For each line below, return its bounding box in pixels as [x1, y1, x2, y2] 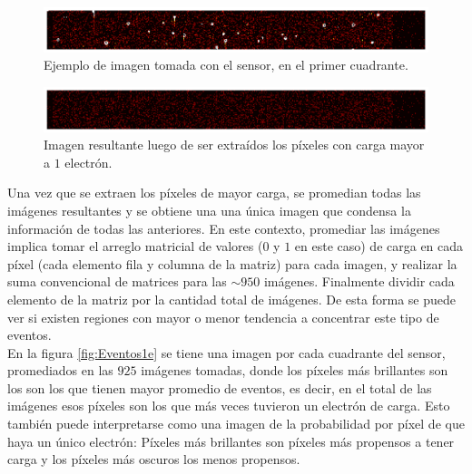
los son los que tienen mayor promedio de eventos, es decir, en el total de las [7, 378, 432, 397]
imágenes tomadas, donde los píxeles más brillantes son [141, 361, 448, 380]
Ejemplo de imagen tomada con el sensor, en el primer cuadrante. [44, 55, 408, 74]
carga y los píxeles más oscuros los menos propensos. [7, 450, 300, 469]
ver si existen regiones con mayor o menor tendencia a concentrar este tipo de [7, 307, 439, 326]
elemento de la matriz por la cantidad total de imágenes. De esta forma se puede [7, 289, 456, 308]
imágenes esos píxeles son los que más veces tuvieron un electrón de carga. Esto [7, 396, 450, 415]
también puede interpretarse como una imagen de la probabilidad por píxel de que [7, 414, 465, 433]
